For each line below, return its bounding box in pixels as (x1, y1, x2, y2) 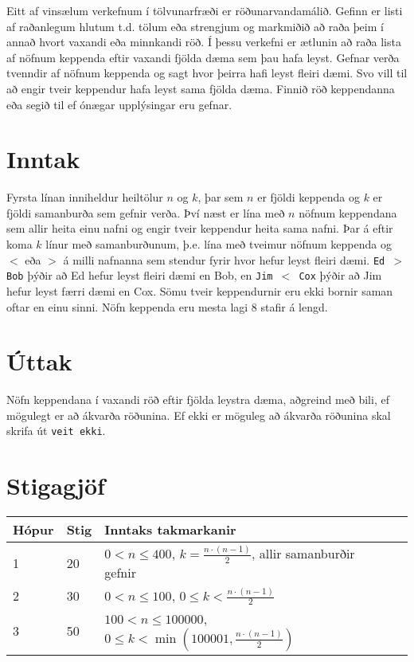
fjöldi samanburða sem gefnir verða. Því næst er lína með (6, 204, 285, 221)
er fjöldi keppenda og (257, 189, 360, 206)
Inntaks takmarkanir (104, 520, 236, 539)
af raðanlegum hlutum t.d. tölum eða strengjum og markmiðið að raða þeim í (6, 18, 384, 34)
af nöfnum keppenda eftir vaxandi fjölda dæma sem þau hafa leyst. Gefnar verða (6, 49, 400, 65)
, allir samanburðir (252, 544, 355, 563)
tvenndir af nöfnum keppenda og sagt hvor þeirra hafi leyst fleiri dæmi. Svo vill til (6, 65, 408, 81)
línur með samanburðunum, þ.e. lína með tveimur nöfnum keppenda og (45, 236, 392, 253)
